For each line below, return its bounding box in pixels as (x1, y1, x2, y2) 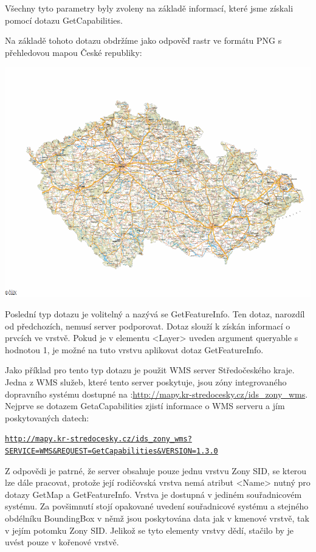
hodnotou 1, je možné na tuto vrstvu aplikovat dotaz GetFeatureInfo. (5, 343, 264, 356)
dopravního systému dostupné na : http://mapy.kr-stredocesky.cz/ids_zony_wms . (5, 387, 308, 400)
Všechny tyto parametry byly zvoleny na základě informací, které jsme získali (5, 2, 294, 14)
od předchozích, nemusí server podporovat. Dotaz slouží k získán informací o (5, 319, 290, 332)
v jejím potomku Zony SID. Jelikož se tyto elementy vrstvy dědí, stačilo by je (5, 523, 294, 536)
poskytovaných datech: (5, 411, 89, 424)
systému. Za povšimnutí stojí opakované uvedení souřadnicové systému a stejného (5, 500, 309, 512)
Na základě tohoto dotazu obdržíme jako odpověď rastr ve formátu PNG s (5, 34, 282, 47)
